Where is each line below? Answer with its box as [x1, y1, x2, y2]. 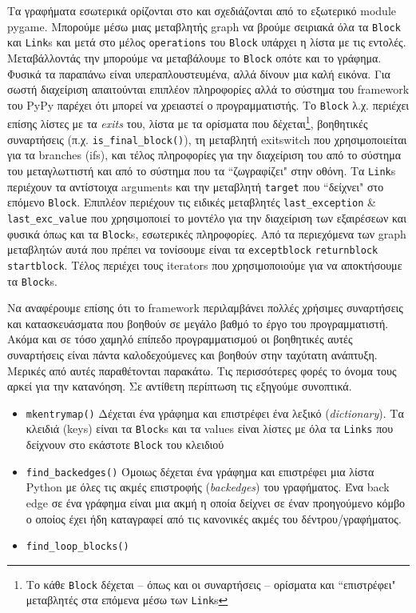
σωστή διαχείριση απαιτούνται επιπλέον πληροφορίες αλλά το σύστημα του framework [7, 81, 410, 98]
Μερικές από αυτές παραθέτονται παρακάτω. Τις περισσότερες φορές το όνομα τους [7, 362, 397, 379]
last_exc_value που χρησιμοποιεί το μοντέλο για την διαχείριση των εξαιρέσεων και [7, 209, 406, 226]
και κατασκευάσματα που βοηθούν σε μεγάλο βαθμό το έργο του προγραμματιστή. [7, 315, 389, 331]
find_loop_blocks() [26, 541, 129, 553]
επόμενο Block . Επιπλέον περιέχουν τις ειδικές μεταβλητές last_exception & [7, 194, 376, 210]
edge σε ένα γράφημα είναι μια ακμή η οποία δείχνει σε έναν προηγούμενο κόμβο [26, 494, 406, 511]
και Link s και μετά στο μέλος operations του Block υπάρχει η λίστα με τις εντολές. [7, 34, 406, 50]
